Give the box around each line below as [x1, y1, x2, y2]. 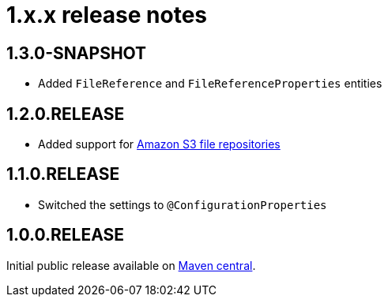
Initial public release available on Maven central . [6, 258, 256, 272]
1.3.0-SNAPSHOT [6, 43, 147, 63]
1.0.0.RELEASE [6, 225, 124, 245]
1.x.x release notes [6, 2, 208, 28]
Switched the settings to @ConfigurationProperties [38, 197, 327, 211]
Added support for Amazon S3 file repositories [38, 137, 281, 151]
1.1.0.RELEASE [6, 164, 120, 185]
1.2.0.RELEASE [6, 103, 125, 124]
